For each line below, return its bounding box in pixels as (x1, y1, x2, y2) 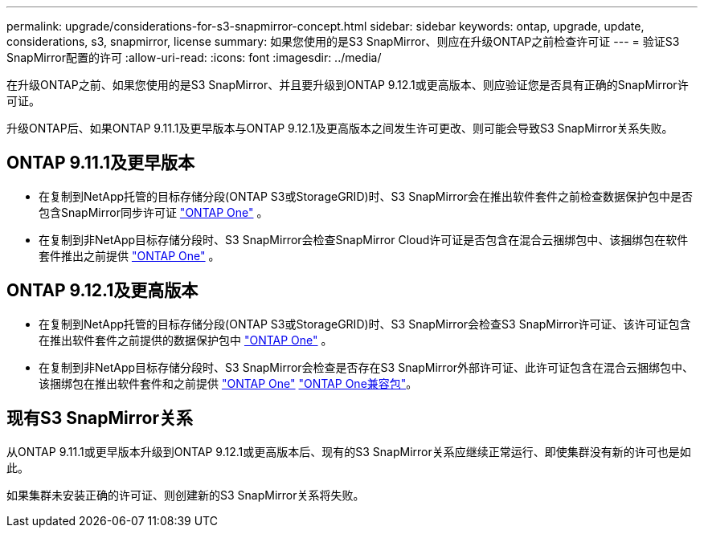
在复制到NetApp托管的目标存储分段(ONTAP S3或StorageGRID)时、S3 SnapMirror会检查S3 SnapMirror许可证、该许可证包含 (39, 316, 691, 331)
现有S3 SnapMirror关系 (6, 408, 193, 429)
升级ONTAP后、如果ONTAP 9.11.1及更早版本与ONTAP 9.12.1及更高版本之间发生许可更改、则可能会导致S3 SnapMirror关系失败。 (6, 121, 673, 135)
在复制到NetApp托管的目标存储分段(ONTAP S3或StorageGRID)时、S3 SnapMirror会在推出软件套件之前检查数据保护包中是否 (39, 189, 694, 203)
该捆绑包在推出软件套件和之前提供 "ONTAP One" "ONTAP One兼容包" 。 (39, 376, 418, 390)
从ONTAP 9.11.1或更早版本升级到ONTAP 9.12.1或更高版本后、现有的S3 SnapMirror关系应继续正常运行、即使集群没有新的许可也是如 (6, 444, 691, 459)
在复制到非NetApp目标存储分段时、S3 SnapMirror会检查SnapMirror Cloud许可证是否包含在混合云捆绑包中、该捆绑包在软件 (39, 232, 689, 247)
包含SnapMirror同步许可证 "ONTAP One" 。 (39, 205, 268, 219)
